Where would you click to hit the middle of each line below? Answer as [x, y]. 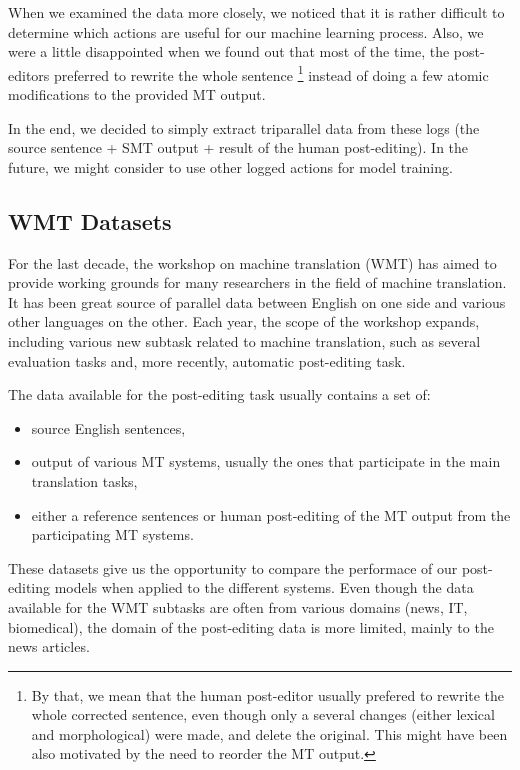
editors [29, 74]
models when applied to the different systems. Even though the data [264, 587]
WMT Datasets [90, 220]
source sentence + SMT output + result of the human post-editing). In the [238, 147]
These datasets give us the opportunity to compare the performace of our [233, 567]
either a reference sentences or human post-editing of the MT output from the [271, 514]
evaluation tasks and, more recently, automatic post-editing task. [207, 360]
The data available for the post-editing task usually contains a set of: [219, 394]
